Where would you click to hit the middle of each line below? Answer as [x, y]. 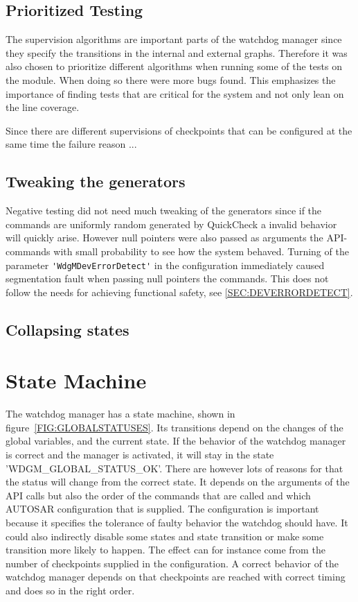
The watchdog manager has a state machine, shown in [120, 414]
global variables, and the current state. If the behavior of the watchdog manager [176, 441]
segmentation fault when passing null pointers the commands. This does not [167, 278]
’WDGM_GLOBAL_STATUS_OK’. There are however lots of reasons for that [174, 468]
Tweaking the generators [96, 181]
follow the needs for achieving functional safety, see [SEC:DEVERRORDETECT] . [179, 292]
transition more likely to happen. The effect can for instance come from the [165, 550]
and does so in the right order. [70, 590]
